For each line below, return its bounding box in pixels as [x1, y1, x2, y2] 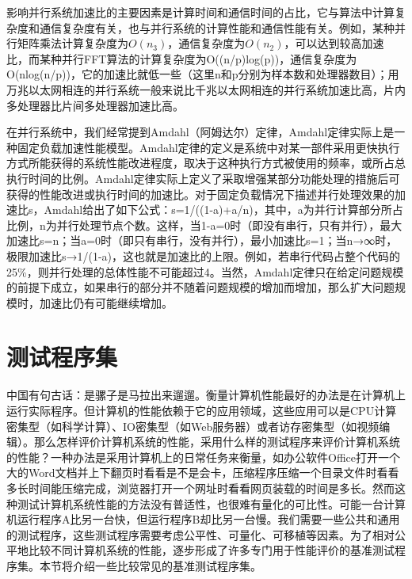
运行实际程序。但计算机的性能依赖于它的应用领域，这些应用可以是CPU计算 [6, 402, 397, 418]
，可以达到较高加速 [284, 35, 384, 51]
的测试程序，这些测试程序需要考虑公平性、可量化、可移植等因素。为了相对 [6, 526, 395, 543]
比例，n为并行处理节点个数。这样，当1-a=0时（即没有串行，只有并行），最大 [6, 216, 402, 233]
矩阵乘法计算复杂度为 [17, 35, 128, 51]
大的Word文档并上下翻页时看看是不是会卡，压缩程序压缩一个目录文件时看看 [6, 464, 399, 481]
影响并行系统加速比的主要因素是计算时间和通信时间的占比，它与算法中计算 [6, 4, 395, 20]
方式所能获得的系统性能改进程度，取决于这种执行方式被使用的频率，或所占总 [6, 154, 406, 171]
